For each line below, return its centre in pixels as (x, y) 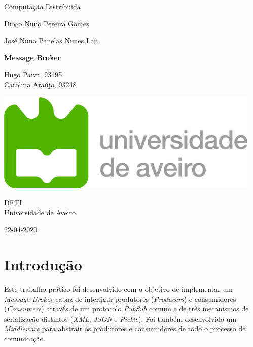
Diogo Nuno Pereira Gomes (47, 23)
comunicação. (25, 339)
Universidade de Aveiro (40, 212)
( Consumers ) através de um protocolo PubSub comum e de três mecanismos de (126, 309)
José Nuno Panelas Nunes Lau (51, 40)
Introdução (43, 264)
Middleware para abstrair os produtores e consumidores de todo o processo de (125, 328)
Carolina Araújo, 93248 (40, 84)
